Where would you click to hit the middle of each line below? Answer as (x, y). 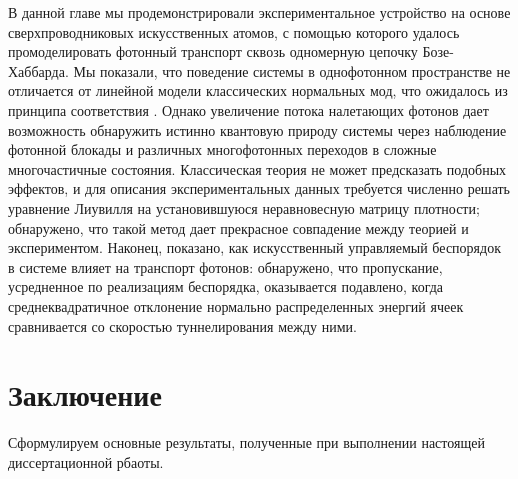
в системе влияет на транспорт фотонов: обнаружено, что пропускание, (225, 266)
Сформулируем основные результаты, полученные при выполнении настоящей (246, 442)
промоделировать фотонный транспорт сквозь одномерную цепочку (213, 51)
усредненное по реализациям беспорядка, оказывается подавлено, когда (226, 286)
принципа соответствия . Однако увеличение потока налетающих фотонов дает (248, 109)
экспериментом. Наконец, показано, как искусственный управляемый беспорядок (254, 247)
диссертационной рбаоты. (86, 461)
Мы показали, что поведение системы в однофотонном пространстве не (292, 70)
